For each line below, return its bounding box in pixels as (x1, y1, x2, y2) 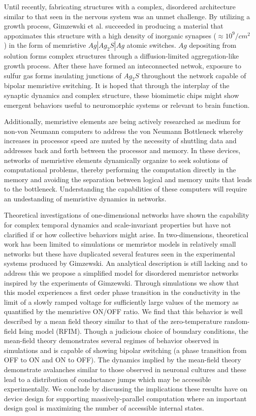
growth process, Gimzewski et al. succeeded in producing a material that (4, 21, 224, 31)
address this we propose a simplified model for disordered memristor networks (4, 268, 239, 278)
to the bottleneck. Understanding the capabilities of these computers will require (4, 184, 247, 194)
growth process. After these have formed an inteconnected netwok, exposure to (4, 60, 241, 70)
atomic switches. (127, 40, 176, 50)
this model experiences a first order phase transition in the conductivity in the (4, 287, 240, 297)
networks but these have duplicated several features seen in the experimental (4, 248, 235, 258)
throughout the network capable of (141, 70, 246, 80)
